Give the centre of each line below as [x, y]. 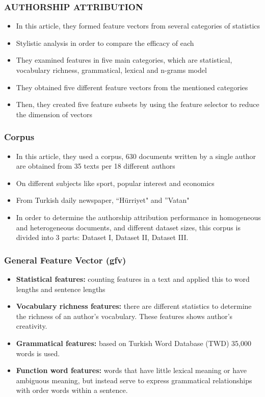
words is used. [38, 353]
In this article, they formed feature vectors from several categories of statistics [138, 26]
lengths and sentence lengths [61, 289]
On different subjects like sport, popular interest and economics [115, 183]
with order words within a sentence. [72, 390]
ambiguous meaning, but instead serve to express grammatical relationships [134, 380]
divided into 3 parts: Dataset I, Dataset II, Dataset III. [102, 237]
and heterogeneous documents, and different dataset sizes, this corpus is [128, 227]
